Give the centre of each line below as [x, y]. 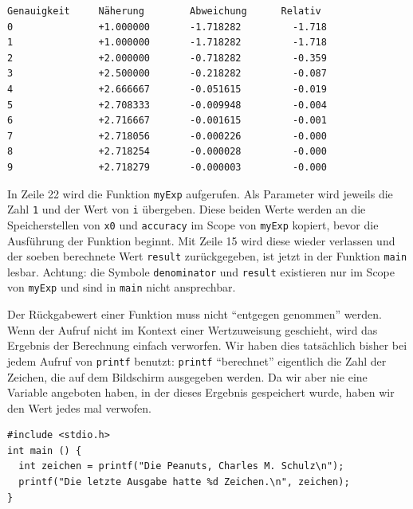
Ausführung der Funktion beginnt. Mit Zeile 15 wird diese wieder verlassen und [201, 240]
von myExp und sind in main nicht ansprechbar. [122, 287]
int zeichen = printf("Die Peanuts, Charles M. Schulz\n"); [181, 466]
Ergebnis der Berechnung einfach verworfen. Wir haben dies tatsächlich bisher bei [207, 345]
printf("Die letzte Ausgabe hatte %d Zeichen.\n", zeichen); [184, 482]
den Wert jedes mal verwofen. [79, 407]
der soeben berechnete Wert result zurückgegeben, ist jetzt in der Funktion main [207, 256]
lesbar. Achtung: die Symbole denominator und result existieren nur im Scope [201, 271]
